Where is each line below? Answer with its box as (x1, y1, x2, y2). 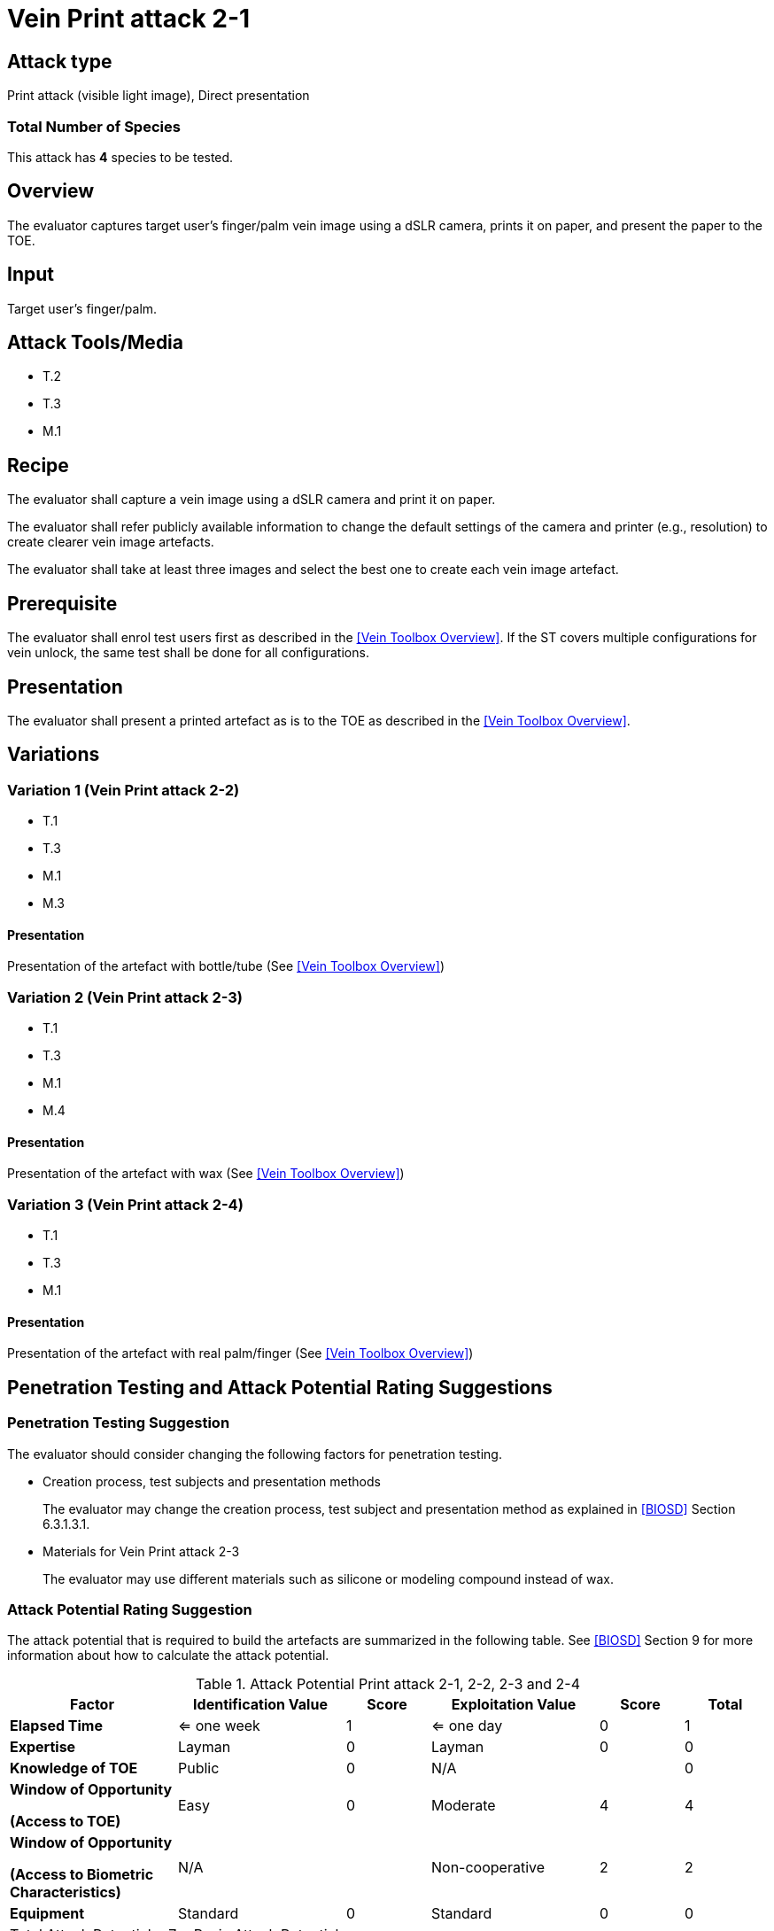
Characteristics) (10, 1883, 121, 1902)
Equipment (10, 1904, 85, 1923)
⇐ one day (430, 1717, 503, 1735)
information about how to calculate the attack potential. (7, 1648, 329, 1663)
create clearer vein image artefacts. (7, 534, 214, 550)
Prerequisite (7, 592, 118, 615)
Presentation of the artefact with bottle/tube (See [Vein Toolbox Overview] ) (7, 958, 445, 974)
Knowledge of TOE (10, 1759, 138, 1778)
